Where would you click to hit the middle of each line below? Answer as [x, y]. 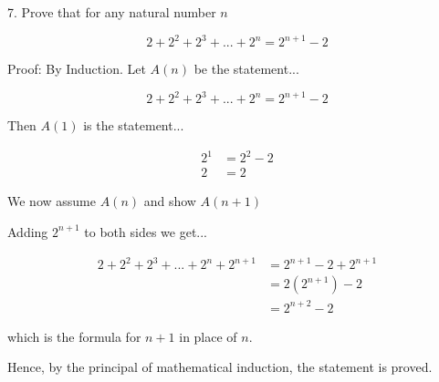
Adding [28, 231]
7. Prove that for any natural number [112, 12]
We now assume [52, 201]
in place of [208, 336]
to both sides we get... [146, 231]
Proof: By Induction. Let [77, 69]
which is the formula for [74, 336]
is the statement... [134, 125]
